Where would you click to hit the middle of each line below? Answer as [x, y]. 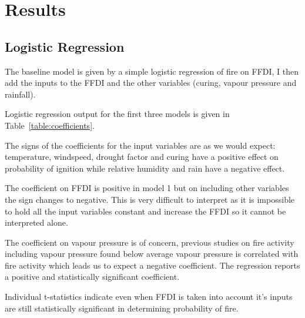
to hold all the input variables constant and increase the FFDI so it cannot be [145, 211]
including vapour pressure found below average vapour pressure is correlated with [152, 254]
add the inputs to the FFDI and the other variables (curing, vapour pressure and [151, 83]
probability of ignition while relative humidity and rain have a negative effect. [145, 168]
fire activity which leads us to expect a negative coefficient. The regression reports [152, 265]
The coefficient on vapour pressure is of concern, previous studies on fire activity [150, 242]
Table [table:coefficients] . [50, 125]
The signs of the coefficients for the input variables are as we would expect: [140, 145]
